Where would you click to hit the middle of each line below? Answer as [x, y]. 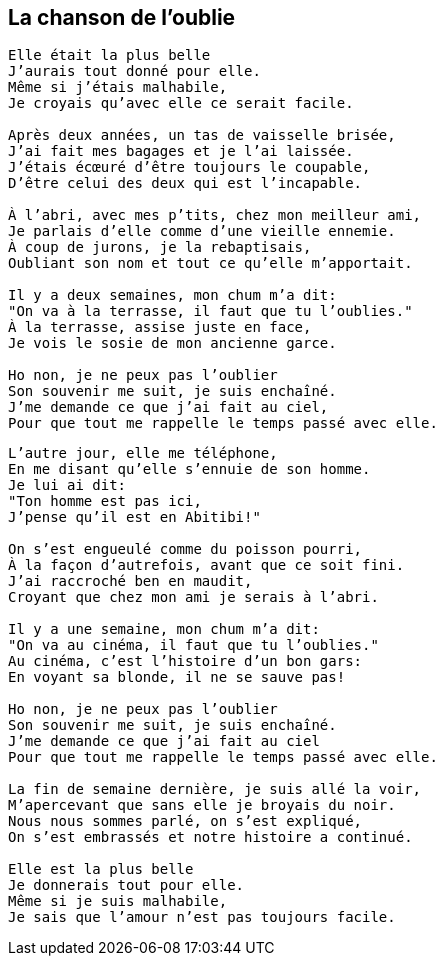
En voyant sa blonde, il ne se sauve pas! [177, 677]
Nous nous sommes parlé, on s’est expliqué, [185, 821]
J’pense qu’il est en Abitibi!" [134, 517]
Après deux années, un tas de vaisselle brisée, [202, 135]
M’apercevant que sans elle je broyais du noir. [202, 805]
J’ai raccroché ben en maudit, [130, 581]
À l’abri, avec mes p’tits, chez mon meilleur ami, [215, 215]
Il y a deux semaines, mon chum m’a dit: [172, 295]
